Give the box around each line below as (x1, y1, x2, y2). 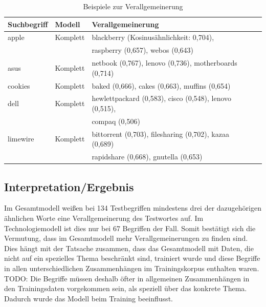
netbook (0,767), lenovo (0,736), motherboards (92, 57, 237, 68)
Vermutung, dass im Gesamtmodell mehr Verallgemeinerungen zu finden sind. (4, 233, 248, 243)
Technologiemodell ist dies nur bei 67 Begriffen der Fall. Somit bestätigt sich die (4, 222, 256, 233)
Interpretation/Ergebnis (4, 178, 134, 194)
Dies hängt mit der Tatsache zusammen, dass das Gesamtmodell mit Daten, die (4, 242, 254, 253)
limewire (8, 133, 34, 144)
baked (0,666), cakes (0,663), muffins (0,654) (92, 80, 231, 91)
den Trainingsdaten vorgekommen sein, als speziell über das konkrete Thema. (4, 283, 247, 294)
